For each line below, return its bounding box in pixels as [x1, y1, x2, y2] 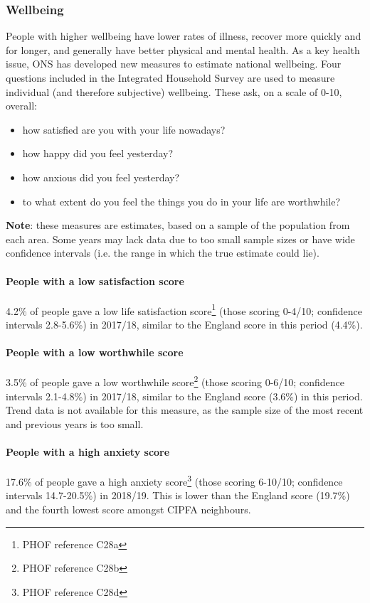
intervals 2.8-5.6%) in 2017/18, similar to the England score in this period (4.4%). [6, 316, 363, 331]
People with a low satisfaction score [6, 273, 184, 288]
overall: [6, 98, 37, 113]
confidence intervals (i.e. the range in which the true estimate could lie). [6, 245, 319, 260]
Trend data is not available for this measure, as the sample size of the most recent [6, 402, 364, 417]
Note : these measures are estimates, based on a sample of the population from [6, 218, 350, 233]
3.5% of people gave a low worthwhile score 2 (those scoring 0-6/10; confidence [6, 373, 344, 390]
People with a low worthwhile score [6, 345, 184, 360]
